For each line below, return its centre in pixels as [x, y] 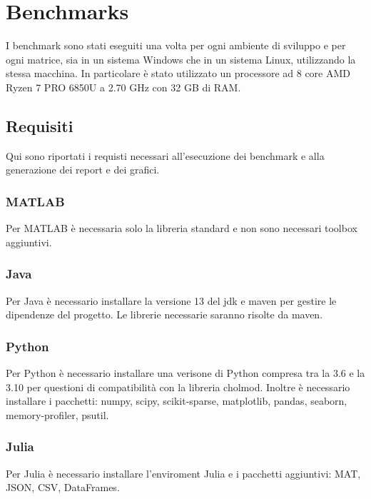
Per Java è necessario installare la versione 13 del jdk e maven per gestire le [171, 300]
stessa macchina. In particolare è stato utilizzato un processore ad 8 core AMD [178, 73]
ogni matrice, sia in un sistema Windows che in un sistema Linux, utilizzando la [181, 59]
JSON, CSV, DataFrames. [63, 487]
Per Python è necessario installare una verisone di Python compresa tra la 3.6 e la [185, 372]
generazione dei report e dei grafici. [83, 170]
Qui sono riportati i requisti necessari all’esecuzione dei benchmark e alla [165, 155]
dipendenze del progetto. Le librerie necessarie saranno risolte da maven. [164, 314]
